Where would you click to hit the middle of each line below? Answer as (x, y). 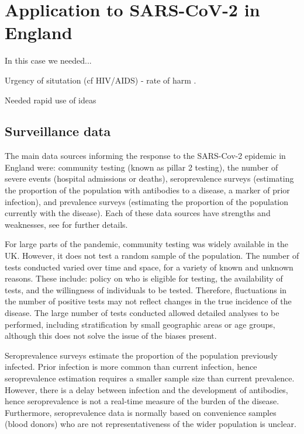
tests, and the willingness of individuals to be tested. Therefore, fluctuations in (146, 289)
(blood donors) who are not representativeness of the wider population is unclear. (151, 424)
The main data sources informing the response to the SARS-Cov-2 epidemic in (145, 156)
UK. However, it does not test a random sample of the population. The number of (152, 256)
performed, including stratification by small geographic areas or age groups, (140, 324)
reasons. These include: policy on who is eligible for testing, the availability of (144, 278)
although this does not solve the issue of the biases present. (111, 336)
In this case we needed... (48, 60)
